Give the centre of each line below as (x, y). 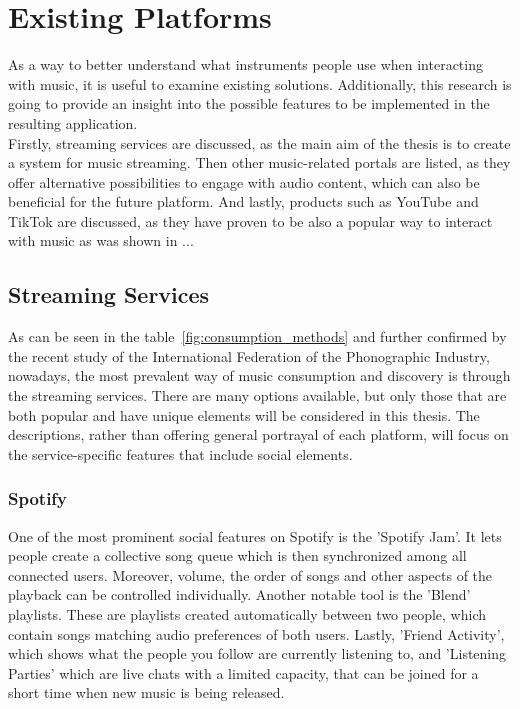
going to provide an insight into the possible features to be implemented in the (249, 103)
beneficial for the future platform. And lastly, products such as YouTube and (243, 201)
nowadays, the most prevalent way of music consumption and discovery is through (259, 375)
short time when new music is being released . (146, 692)
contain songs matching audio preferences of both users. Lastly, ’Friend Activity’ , (256, 633)
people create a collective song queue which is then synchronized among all (237, 555)
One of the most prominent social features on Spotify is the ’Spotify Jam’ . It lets (255, 535)
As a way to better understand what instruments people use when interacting (245, 64)
